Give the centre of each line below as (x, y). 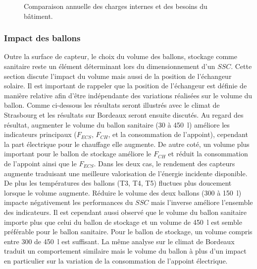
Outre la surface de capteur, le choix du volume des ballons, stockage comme (121, 56)
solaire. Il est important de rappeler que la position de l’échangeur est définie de (126, 86)
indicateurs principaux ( (40, 134)
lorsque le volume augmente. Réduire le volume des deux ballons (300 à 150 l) (123, 192)
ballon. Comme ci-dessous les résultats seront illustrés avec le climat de (112, 105)
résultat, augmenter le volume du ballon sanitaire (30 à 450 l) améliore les (117, 124)
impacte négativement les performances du (69, 202)
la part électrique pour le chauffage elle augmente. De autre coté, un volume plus (127, 144)
